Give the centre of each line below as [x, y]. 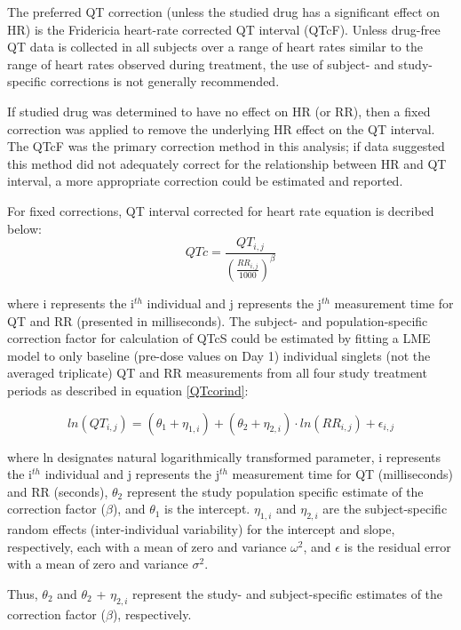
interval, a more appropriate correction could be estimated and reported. [205, 181]
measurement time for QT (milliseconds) [342, 474]
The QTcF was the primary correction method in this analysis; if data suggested [226, 146]
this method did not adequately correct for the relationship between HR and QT [227, 163]
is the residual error [397, 546]
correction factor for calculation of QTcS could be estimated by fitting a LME [219, 338]
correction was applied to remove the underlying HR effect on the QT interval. [221, 128]
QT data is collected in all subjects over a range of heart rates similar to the [215, 47]
